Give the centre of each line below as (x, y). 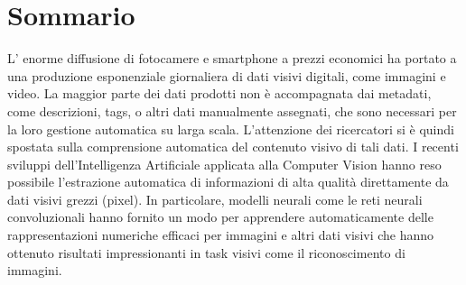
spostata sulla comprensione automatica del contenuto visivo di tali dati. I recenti (233, 147)
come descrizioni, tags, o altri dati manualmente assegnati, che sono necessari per (232, 110)
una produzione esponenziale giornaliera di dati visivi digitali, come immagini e (227, 75)
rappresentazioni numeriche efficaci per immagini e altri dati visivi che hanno (221, 235)
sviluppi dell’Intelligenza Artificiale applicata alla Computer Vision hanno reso (224, 164)
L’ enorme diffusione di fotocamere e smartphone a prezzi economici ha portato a (232, 58)
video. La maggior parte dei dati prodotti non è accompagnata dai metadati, (219, 93)
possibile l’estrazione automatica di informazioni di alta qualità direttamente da (228, 182)
